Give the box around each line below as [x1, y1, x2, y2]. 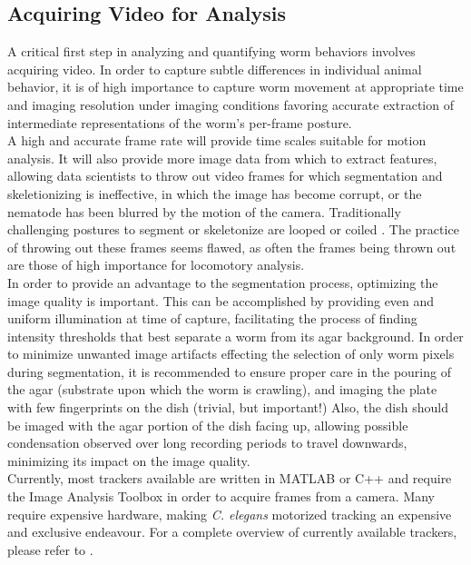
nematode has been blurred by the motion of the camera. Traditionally [7, 202, 401, 221]
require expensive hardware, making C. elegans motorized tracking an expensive [7, 504, 452, 523]
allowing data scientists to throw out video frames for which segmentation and [7, 166, 443, 185]
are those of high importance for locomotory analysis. [7, 255, 305, 274]
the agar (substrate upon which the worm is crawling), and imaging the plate [7, 380, 437, 399]
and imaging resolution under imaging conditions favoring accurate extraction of [7, 94, 454, 114]
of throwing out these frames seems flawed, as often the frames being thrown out [7, 237, 456, 256]
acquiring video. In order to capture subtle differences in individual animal [7, 59, 422, 78]
